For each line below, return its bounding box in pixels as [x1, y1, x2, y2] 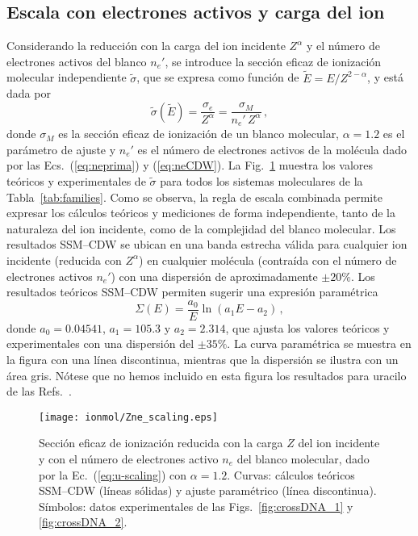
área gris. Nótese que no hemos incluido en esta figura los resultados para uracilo [6, 366, 407, 383]
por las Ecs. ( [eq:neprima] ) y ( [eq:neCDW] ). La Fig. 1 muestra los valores [6, 157, 374, 174]
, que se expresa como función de [136, 69, 299, 86]
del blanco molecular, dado [236, 450, 370, 467]
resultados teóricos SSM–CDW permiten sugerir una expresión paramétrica [6, 283, 378, 300]
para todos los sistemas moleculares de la [160, 172, 363, 189]
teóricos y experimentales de [6, 172, 146, 189]
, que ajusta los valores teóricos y [225, 319, 390, 336]
